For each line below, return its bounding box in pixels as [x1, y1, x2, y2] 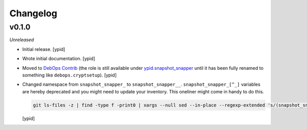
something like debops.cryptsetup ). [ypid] [22, 72, 117, 78]
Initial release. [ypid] [22, 46, 65, 52]
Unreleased [9, 37, 34, 43]
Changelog [9, 8, 57, 19]
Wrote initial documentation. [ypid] [22, 56, 96, 62]
